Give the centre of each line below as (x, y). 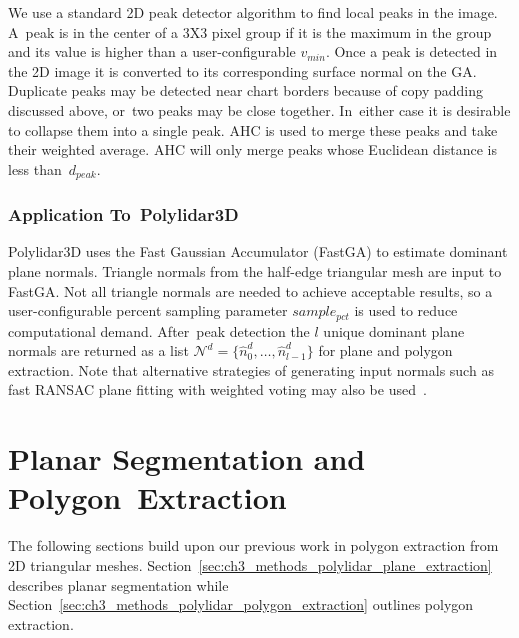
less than (35, 168)
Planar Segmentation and (187, 458)
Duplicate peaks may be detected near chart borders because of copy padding (246, 90)
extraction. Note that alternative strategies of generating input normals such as (251, 369)
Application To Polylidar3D (123, 214)
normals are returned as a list (98, 350)
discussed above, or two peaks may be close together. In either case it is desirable (259, 109)
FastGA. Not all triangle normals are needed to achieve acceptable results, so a (250, 290)
